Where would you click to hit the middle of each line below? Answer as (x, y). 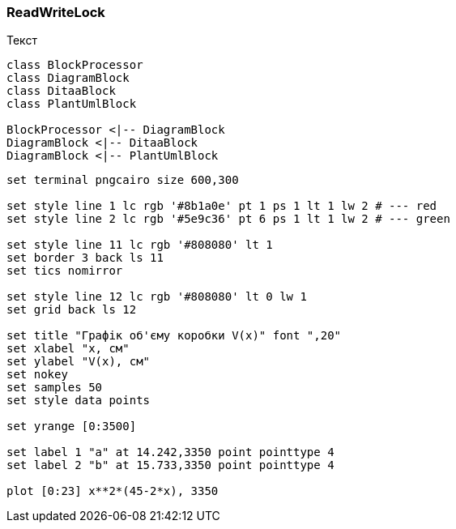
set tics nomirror (65, 271)
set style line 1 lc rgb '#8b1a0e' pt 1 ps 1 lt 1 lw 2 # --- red (222, 206)
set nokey (37, 375)
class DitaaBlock (61, 91)
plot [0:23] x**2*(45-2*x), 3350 (113, 491)
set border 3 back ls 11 (85, 258)
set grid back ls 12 (72, 310)
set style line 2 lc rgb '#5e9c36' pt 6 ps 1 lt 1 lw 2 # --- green (228, 219)
